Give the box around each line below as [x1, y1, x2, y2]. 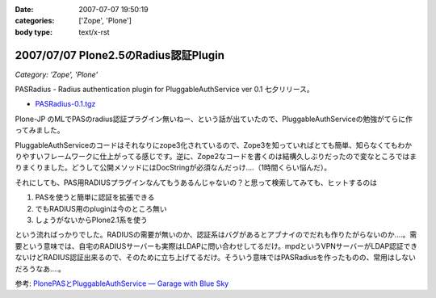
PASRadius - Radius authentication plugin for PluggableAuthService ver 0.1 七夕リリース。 [15, 85, 314, 94]
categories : [15, 16, 55, 26]
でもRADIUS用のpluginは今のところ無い [35, 204, 167, 213]
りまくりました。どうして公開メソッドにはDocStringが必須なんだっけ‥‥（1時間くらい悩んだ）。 [15, 162, 332, 173]
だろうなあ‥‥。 [15, 263, 66, 274]
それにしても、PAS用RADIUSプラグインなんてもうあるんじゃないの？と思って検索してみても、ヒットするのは [15, 178, 377, 187]
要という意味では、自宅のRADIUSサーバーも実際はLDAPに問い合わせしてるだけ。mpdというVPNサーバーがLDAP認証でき [15, 241, 418, 250]
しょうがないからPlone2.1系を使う [35, 215, 149, 225]
